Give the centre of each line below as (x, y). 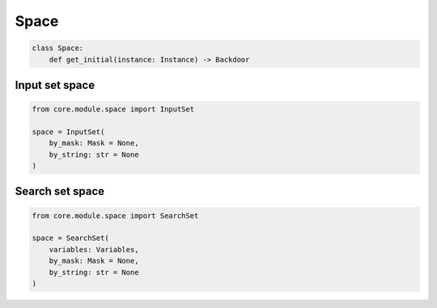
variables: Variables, (94, 249)
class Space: (58, 48)
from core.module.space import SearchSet (115, 215)
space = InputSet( (68, 132)
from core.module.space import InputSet (113, 110)
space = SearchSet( (70, 238)
